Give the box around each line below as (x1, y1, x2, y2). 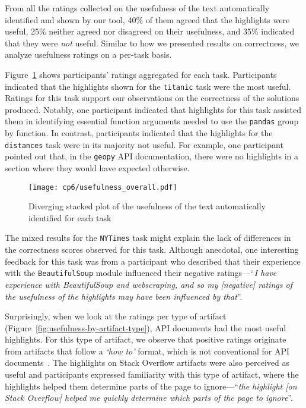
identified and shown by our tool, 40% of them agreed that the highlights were (5, 13, 290, 26)
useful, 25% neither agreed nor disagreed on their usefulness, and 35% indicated (5, 25, 295, 37)
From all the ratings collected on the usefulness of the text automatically (5, 2, 270, 14)
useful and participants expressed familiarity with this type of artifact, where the (5, 368, 299, 381)
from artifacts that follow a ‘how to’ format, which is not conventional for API (5, 344, 290, 357)
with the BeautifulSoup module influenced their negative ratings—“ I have (5, 266, 277, 279)
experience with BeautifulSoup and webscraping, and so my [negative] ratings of (5, 278, 292, 290)
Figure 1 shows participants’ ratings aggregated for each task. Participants (5, 68, 277, 80)
